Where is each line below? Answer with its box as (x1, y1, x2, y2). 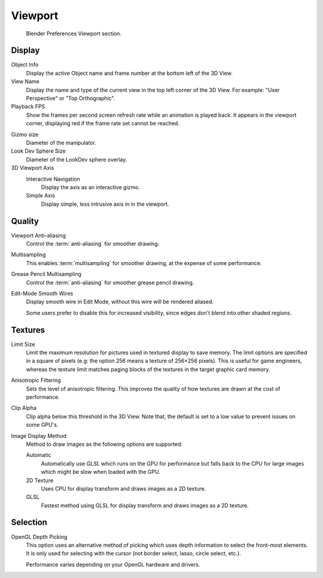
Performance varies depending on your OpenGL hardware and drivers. (26, 561, 200, 568)
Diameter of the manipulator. (26, 139, 97, 146)
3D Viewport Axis (11, 165, 54, 172)
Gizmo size (11, 130, 39, 138)
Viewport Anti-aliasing (11, 232, 66, 239)
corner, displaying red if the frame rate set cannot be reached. (26, 120, 179, 127)
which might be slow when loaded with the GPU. (41, 469, 161, 476)
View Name (11, 78, 40, 85)
